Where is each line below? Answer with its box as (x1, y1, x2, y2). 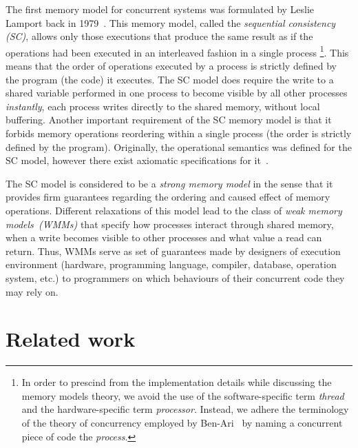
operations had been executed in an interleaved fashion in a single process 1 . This (6, 43, 349, 59)
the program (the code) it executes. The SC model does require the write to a (6, 72, 334, 86)
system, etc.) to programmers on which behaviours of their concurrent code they (6, 270, 345, 285)
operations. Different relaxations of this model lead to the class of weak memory (6, 203, 342, 217)
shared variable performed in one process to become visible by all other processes (6, 85, 348, 100)
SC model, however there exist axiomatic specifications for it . (6, 153, 268, 167)
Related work (6, 325, 136, 353)
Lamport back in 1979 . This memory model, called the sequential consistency (6, 15, 336, 30)
